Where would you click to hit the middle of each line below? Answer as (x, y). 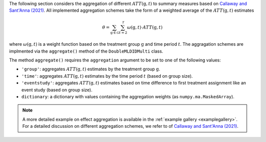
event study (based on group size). (57, 90)
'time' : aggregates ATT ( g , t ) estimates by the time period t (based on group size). (107, 76)
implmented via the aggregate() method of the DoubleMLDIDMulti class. (86, 51)
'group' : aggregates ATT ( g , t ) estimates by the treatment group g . (91, 69)
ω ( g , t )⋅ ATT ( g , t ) (145, 27)
